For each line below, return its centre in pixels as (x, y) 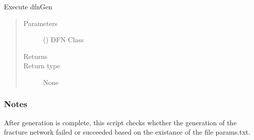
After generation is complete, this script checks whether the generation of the (120, 122)
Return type (42, 66)
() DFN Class (63, 40)
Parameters (40, 23)
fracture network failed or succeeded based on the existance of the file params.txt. (127, 132)
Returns (35, 56)
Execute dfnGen (28, 6)
